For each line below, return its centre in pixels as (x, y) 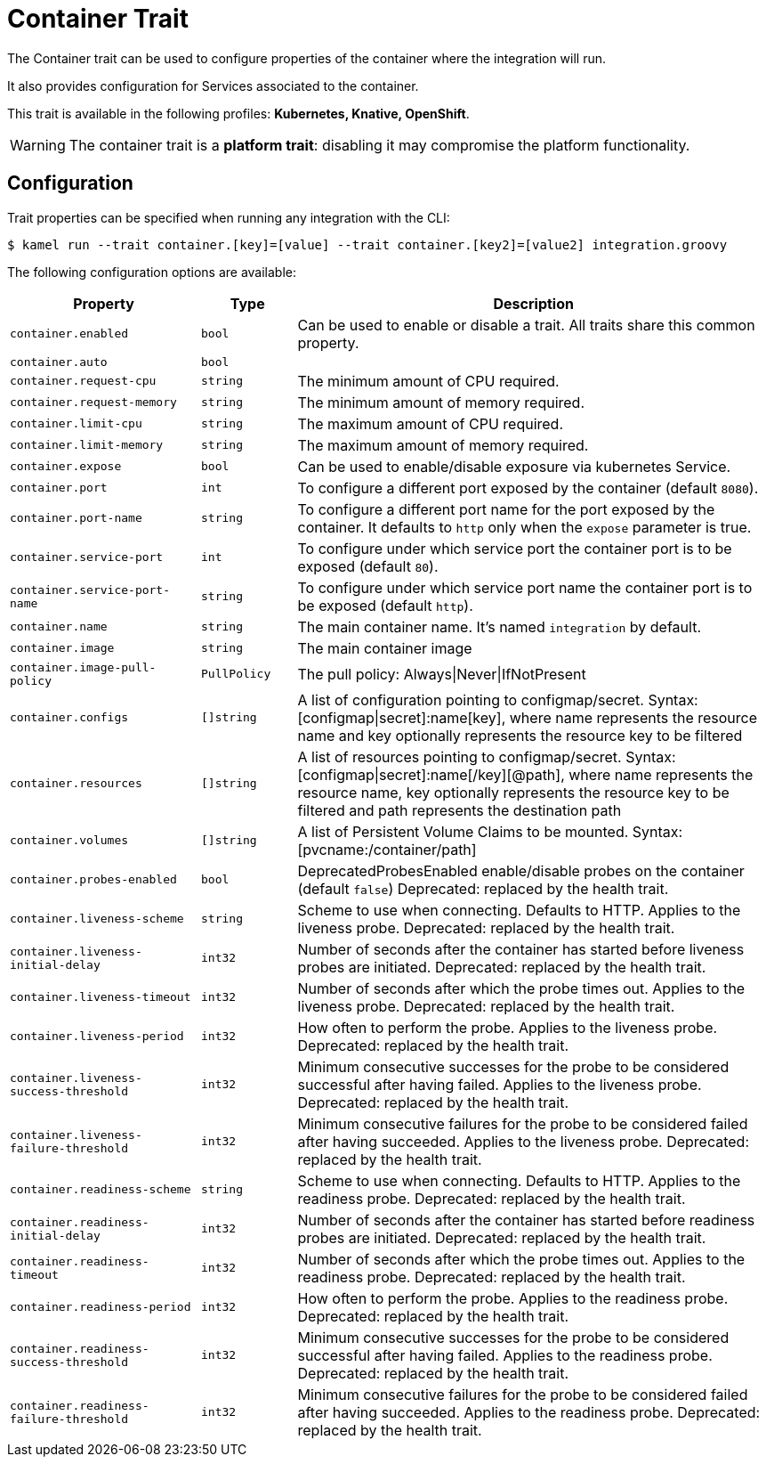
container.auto (59, 362)
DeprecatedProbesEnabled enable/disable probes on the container (521, 870)
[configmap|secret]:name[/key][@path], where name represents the (525, 774)
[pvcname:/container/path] (387, 849)
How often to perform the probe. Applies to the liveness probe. (508, 1027)
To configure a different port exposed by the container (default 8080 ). (528, 488)
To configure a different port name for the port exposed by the (506, 509)
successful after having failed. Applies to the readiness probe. (505, 1355)
